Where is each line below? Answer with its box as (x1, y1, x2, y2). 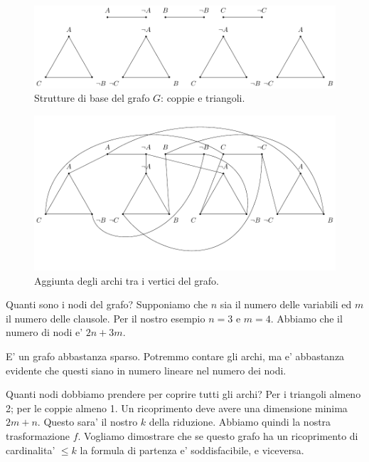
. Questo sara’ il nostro (37, 414, 138, 429)
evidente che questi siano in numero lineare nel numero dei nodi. (6, 362, 287, 377)
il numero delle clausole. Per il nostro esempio (6, 310, 205, 325)
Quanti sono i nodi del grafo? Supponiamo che (6, 297, 208, 312)
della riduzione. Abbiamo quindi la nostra (149, 414, 331, 429)
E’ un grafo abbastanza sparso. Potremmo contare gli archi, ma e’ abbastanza (6, 349, 345, 363)
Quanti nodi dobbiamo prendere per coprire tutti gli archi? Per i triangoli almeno (6, 387, 361, 401)
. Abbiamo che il (270, 310, 343, 325)
